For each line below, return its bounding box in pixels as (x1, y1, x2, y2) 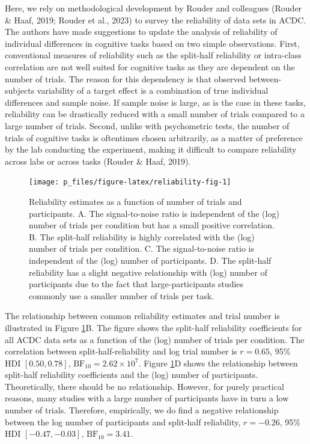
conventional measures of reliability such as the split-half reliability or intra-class (5, 49, 302, 61)
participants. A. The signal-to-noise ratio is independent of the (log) (29, 207, 279, 219)
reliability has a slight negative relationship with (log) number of (29, 266, 267, 278)
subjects (5, 84, 35, 97)
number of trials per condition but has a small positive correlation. (29, 219, 275, 231)
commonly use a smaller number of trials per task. (29, 289, 214, 302)
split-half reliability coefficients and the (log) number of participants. (5, 368, 258, 381)
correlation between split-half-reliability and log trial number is (5, 345, 237, 357)
